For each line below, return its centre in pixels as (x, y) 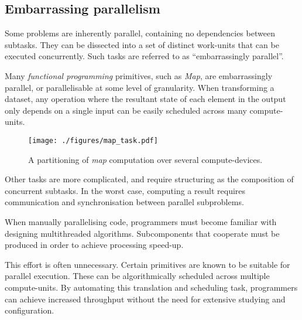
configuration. (30, 310)
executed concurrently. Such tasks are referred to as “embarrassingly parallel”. (144, 56)
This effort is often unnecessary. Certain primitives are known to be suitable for (147, 264)
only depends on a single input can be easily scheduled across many (126, 110)
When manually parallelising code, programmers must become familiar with (141, 221)
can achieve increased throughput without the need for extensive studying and (145, 299)
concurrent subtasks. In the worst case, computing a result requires (125, 190)
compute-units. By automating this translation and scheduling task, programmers (151, 287)
